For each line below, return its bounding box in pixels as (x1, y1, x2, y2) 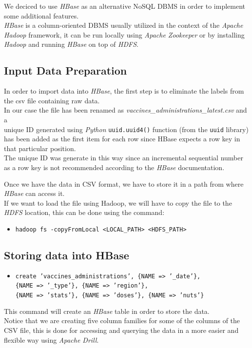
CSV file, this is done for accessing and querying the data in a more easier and (4, 325, 239, 335)
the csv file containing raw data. (4, 95, 100, 105)
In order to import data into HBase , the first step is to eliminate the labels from (4, 86, 244, 96)
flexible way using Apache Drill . (4, 334, 99, 345)
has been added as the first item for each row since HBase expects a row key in (4, 134, 240, 144)
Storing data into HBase (4, 248, 129, 262)
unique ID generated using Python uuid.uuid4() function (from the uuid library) (4, 124, 249, 134)
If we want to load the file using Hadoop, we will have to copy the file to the (4, 197, 232, 208)
